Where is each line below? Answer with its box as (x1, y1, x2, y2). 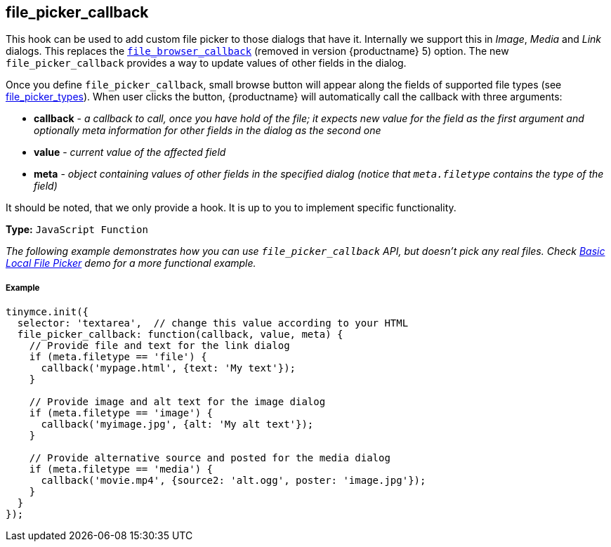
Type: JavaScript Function (6, 223, 148, 236)
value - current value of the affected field (34, 146, 226, 159)
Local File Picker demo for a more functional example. (6, 257, 256, 270)
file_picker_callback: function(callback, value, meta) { (17, 329, 343, 341)
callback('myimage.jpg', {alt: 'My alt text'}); (41, 419, 314, 430)
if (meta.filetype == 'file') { (29, 351, 207, 363)
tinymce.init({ (6, 306, 89, 318)
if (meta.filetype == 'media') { (29, 463, 213, 475)
